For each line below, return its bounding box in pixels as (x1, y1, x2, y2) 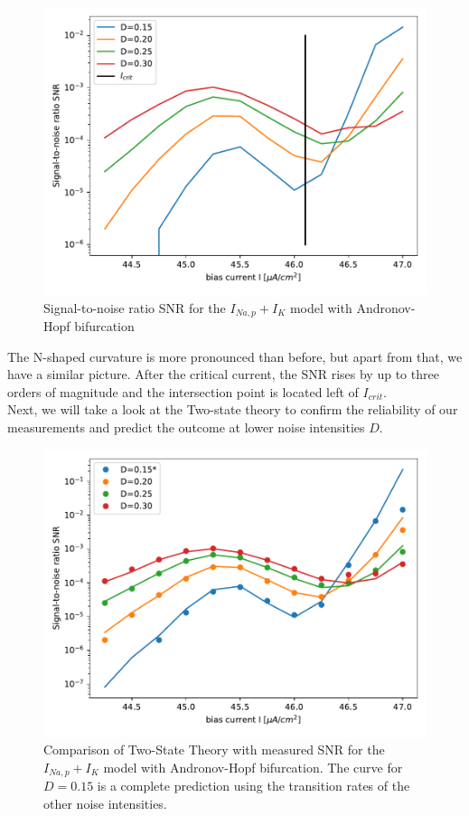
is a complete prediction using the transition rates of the (97, 776, 410, 795)
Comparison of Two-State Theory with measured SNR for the (43, 740, 385, 759)
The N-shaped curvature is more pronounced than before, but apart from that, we (7, 346, 463, 365)
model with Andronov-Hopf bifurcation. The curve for (103, 757, 403, 776)
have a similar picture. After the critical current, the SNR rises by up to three (7, 365, 439, 384)
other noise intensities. (43, 793, 167, 812)
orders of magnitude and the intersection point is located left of (7, 382, 359, 401)
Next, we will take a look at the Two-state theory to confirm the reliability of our (7, 400, 458, 419)
